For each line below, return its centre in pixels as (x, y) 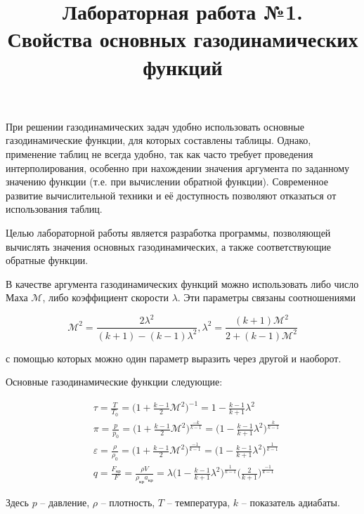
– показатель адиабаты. (291, 502)
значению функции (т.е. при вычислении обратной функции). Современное (167, 182)
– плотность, (128, 502)
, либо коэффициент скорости (105, 297)
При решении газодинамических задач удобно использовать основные (155, 126)
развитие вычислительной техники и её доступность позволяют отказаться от (171, 195)
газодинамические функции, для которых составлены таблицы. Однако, (158, 140)
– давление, (65, 502)
